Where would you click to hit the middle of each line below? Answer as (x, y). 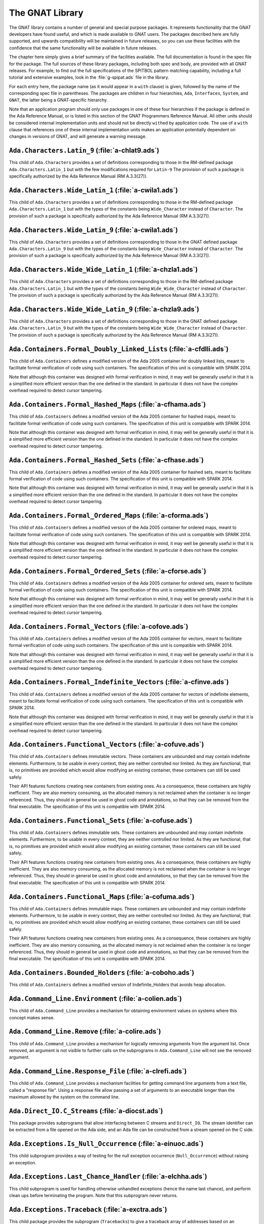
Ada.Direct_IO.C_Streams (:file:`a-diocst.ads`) (86, 1111)
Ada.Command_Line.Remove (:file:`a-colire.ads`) (85, 1031)
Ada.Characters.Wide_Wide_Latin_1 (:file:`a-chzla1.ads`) (103, 270)
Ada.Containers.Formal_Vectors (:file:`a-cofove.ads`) (99, 626)
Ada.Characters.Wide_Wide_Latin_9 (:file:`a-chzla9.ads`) (104, 309)
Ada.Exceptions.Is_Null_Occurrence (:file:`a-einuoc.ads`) (106, 1144)
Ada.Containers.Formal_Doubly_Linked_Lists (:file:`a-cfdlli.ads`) (119, 349)
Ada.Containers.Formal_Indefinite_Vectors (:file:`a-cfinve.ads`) (119, 682)
